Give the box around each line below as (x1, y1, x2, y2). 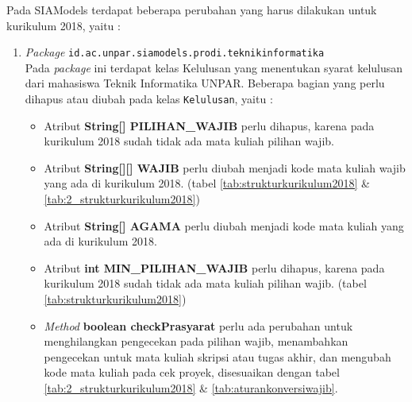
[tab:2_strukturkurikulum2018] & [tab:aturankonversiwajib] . (44, 380, 338, 396)
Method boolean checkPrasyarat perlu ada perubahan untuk (44, 317, 353, 334)
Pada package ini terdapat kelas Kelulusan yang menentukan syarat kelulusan (25, 59, 403, 75)
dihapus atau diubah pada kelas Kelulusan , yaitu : (25, 91, 273, 107)
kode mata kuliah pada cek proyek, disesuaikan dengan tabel (44, 364, 340, 381)
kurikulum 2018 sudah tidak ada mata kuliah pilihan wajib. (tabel (44, 275, 367, 292)
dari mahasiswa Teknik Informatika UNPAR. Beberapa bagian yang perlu (25, 75, 385, 91)
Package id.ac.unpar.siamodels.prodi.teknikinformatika (25, 44, 325, 60)
